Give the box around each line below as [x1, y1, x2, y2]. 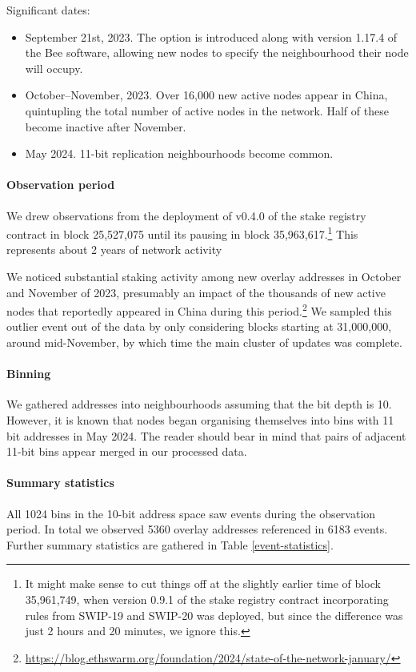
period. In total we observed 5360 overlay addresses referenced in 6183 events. [6, 521, 388, 537]
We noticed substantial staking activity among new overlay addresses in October [6, 268, 402, 284]
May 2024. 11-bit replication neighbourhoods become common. [25, 145, 334, 162]
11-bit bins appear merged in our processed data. [6, 443, 247, 460]
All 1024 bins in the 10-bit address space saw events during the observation [6, 505, 376, 521]
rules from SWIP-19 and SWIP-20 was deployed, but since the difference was [25, 606, 403, 623]
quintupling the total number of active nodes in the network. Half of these [25, 102, 389, 119]
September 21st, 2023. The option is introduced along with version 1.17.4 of [25, 28, 398, 45]
